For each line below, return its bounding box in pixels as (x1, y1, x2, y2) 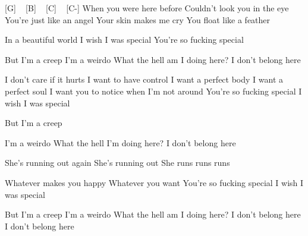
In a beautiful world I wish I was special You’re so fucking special (5, 33, 244, 46)
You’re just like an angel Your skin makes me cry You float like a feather (5, 13, 271, 26)
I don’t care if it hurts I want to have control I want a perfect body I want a (5, 73, 284, 86)
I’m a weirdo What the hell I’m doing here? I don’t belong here (5, 136, 236, 149)
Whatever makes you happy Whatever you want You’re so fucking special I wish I (5, 176, 304, 188)
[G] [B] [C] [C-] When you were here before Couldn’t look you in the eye (5, 2, 289, 14)
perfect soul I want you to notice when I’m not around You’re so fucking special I (5, 84, 302, 97)
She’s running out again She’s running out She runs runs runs (5, 156, 230, 169)
